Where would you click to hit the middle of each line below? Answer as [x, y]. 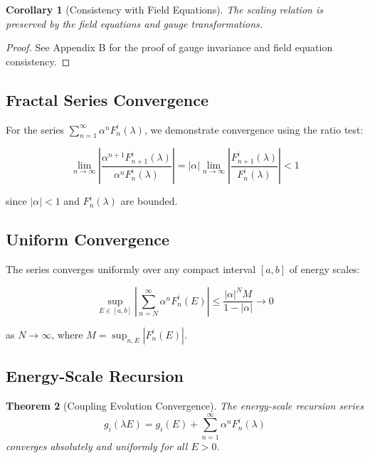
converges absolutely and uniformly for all [97, 446]
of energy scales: [324, 269]
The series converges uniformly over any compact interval [131, 269]
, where [67, 334]
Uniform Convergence [88, 239]
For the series [35, 129]
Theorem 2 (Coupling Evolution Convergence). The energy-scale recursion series [185, 405]
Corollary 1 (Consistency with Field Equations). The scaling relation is [164, 9]
